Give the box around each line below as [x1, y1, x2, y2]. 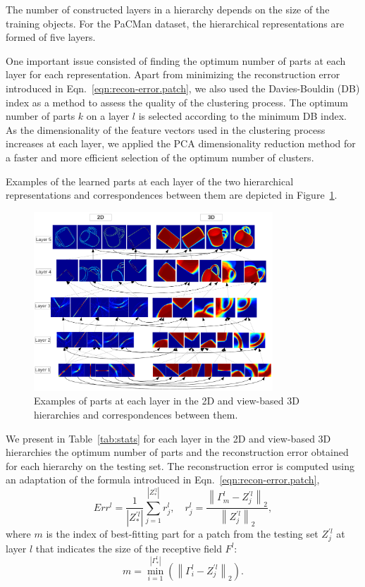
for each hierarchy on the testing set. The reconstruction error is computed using [6, 458, 354, 473]
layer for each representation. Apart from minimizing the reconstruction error [6, 67, 340, 82]
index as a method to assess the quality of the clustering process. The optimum [6, 94, 348, 109]
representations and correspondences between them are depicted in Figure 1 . [6, 187, 338, 202]
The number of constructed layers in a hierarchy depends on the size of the [6, 2, 330, 16]
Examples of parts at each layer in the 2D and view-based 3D [34, 393, 299, 408]
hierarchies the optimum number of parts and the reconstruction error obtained [6, 445, 349, 459]
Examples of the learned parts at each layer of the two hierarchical [6, 173, 294, 188]
